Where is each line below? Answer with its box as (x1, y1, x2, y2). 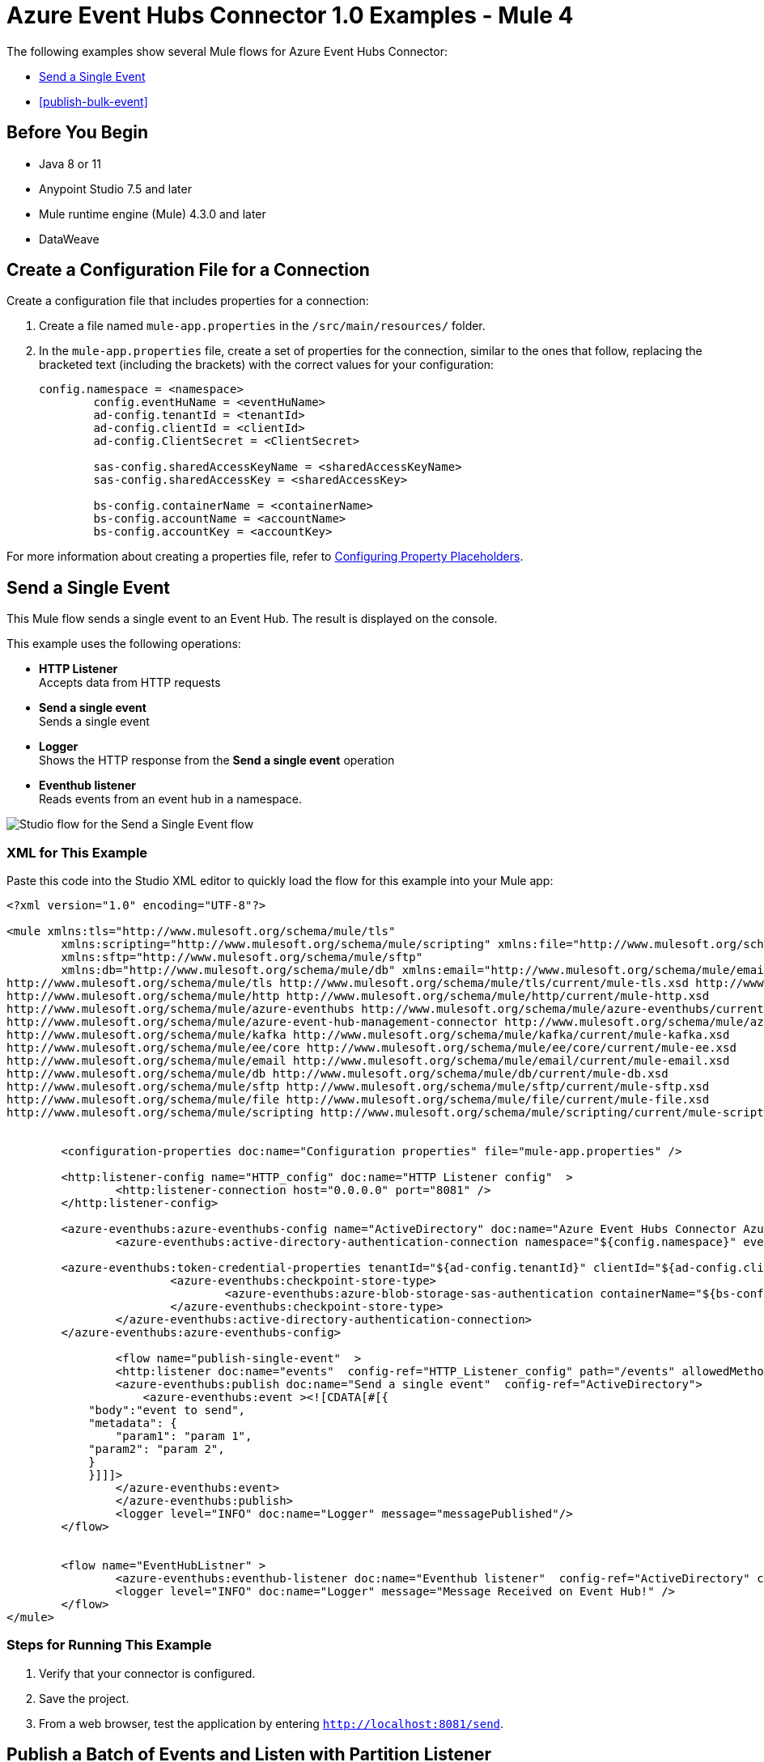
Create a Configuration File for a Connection (6, 260, 370, 281)
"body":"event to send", (88, 1404, 246, 1417)
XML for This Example (6, 844, 148, 861)
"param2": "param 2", (88, 1442, 225, 1456)
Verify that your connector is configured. (39, 1666, 256, 1680)
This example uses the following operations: (6, 637, 241, 651)
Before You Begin (6, 122, 149, 143)
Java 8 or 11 (39, 156, 101, 171)
